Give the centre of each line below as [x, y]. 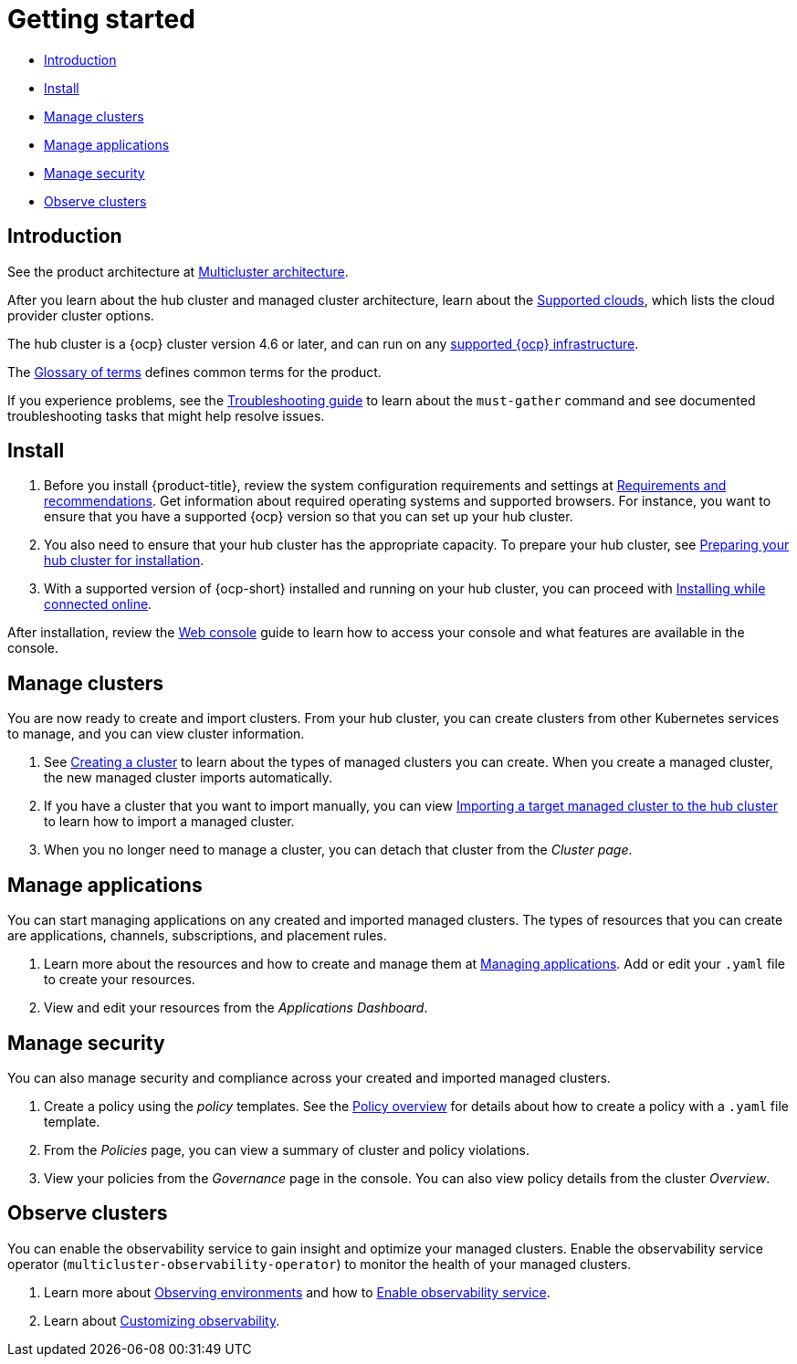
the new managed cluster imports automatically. [189, 778]
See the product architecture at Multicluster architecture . [178, 271]
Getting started [101, 19]
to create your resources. [120, 980]
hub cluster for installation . [124, 561]
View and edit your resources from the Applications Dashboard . [236, 1008]
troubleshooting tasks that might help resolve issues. [166, 415]
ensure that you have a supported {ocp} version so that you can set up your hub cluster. [309, 517]
